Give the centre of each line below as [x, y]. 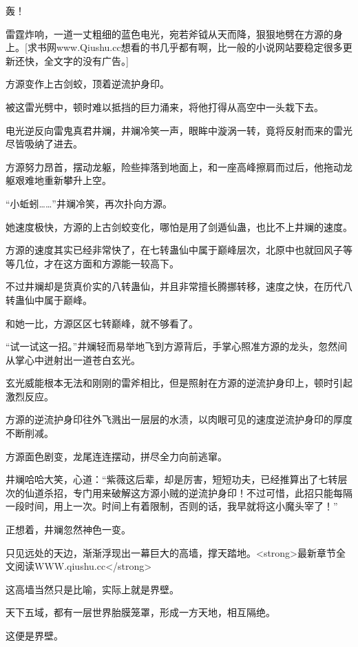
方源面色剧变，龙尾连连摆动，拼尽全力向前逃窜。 [116, 456]
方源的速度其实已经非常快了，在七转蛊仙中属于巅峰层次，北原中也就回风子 [174, 250]
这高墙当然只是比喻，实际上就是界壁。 [92, 589]
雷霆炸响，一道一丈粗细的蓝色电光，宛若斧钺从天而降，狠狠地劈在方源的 [169, 33]
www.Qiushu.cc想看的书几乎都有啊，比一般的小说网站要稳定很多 [199, 47]
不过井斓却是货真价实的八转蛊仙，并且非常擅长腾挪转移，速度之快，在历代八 [179, 286]
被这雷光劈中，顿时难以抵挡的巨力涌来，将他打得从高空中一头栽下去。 [165, 106]
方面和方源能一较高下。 [126, 263]
